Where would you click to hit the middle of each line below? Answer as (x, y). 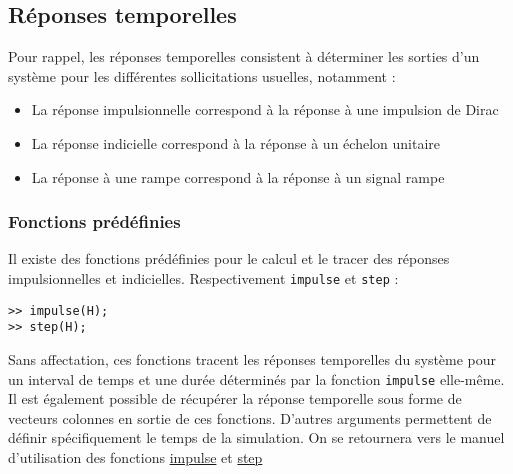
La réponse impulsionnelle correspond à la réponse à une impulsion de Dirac (265, 109)
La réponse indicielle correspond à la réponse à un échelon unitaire (235, 142)
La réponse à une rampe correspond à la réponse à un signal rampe (238, 176)
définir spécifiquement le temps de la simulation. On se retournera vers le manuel (256, 437)
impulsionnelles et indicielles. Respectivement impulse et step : (203, 277)
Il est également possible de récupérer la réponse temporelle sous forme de (235, 398)
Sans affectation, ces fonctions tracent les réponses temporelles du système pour (252, 358)
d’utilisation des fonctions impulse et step (135, 456)
